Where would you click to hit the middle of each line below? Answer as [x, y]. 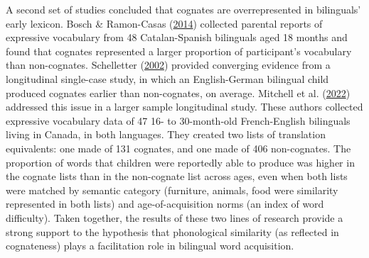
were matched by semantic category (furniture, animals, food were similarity [172, 190]
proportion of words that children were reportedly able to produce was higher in [180, 162]
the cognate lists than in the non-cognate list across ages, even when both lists [177, 176]
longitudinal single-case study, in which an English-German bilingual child [167, 78]
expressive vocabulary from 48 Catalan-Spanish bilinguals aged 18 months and [177, 37]
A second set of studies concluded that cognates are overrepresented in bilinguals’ [183, 9]
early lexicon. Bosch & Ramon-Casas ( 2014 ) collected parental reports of [164, 23]
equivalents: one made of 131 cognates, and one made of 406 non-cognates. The [178, 148]
